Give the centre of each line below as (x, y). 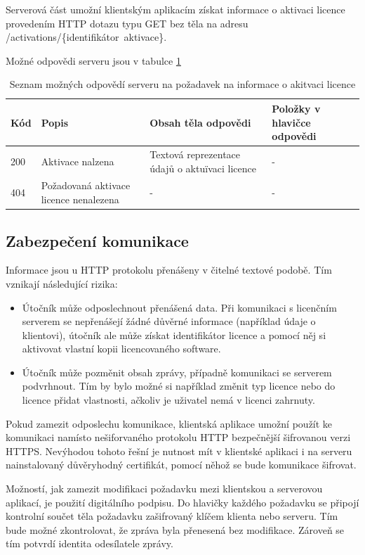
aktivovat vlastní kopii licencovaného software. (121, 349)
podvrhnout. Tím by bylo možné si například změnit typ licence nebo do (179, 386)
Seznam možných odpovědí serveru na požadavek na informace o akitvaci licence (182, 84)
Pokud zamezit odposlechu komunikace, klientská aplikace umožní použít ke (169, 423)
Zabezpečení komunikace (97, 240)
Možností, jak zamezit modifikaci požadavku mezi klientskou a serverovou (164, 489)
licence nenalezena (80, 199)
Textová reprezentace (195, 154)
